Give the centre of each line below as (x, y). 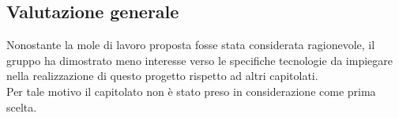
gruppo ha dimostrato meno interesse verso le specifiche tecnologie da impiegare (199, 60)
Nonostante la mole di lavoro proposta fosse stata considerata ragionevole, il (191, 45)
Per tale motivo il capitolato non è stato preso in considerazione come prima (191, 91)
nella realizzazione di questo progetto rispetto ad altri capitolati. (162, 76)
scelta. (22, 107)
